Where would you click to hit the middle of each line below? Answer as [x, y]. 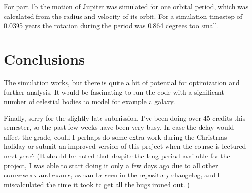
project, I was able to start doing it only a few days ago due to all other [111, 165]
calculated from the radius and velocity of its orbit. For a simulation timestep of [123, 16]
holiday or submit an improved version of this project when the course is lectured [125, 146]
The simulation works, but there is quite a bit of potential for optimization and [122, 82]
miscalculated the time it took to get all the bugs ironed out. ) [97, 184]
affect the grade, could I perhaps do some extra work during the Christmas [116, 136]
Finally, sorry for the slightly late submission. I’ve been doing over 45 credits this [125, 117]
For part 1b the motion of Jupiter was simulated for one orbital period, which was [126, 6]
